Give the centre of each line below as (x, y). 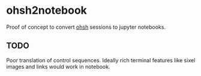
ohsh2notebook (46, 10)
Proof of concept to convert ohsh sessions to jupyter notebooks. (86, 27)
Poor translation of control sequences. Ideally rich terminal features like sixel (101, 60)
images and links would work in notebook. (58, 66)
